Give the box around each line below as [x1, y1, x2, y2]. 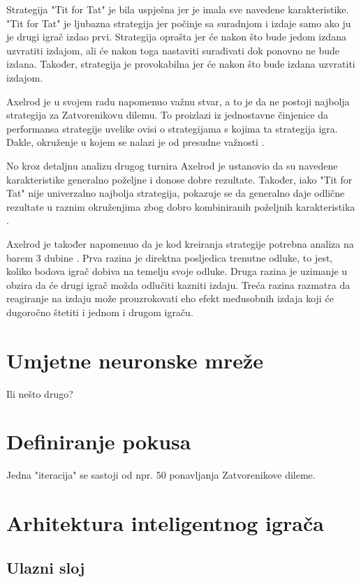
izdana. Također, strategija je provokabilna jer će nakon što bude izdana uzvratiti [6, 57, 355, 71]
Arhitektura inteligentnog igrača [6, 509, 324, 537]
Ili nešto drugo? [6, 386, 73, 401]
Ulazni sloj [6, 556, 85, 578]
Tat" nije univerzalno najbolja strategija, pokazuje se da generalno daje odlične [6, 186, 345, 200]
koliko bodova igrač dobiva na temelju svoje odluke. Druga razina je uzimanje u [6, 264, 348, 278]
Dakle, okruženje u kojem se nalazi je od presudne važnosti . [6, 135, 265, 149]
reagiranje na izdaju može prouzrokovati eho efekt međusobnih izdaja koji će [6, 291, 334, 306]
